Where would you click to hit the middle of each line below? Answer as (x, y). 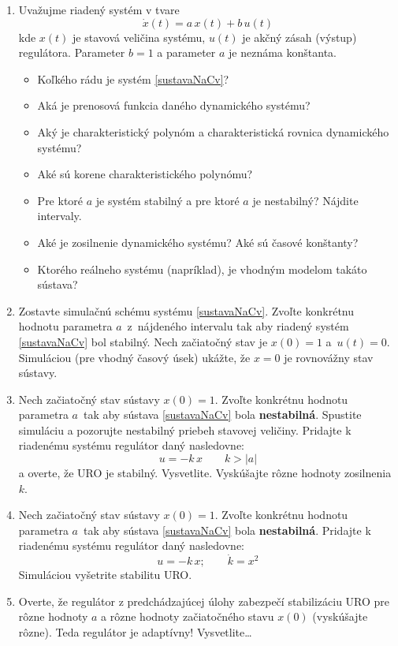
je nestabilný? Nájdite (305, 200)
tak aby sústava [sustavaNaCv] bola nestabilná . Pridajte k (227, 530)
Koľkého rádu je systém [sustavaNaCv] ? (133, 78)
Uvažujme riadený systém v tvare (99, 9)
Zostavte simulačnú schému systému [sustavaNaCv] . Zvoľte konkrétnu (186, 310)
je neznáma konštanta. (283, 52)
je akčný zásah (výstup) (299, 37)
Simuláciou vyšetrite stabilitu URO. (105, 575)
